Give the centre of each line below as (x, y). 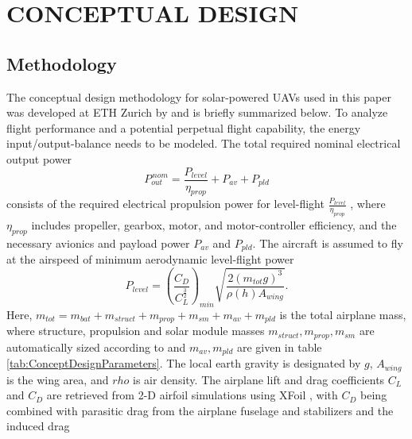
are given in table (279, 347)
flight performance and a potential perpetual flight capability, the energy (184, 127)
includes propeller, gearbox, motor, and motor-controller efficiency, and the (214, 225)
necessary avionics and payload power (98, 243)
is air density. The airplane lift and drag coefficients (258, 379)
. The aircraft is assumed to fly (328, 243)
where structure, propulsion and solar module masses (136, 331)
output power (39, 158)
